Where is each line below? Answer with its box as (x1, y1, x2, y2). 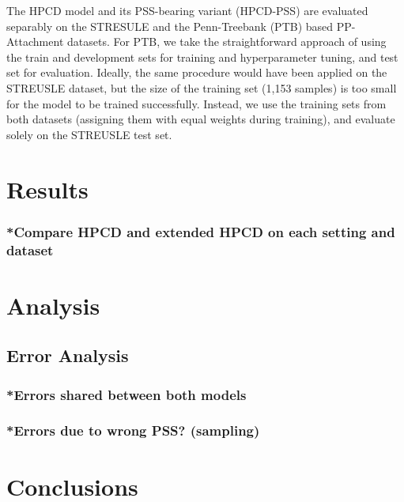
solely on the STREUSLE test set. (6, 126, 172, 142)
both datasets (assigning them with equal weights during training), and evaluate (6, 111, 395, 127)
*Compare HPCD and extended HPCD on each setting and (6, 221, 395, 241)
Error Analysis (6, 343, 129, 368)
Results (6, 172, 89, 205)
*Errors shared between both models (6, 384, 247, 404)
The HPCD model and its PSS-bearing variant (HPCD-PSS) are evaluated (6, 2, 368, 18)
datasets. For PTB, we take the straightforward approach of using (66, 33, 387, 50)
